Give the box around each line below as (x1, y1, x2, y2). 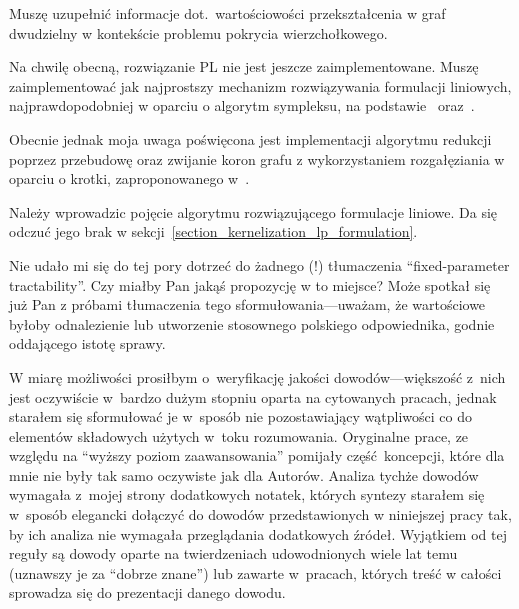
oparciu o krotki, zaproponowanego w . (9, 168, 250, 189)
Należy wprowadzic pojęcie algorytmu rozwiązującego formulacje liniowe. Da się (9, 201, 498, 222)
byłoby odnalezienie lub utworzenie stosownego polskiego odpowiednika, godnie (9, 313, 495, 334)
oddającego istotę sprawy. (9, 333, 166, 354)
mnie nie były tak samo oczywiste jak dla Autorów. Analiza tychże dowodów (9, 464, 479, 485)
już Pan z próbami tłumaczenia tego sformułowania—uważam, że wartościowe (9, 294, 486, 315)
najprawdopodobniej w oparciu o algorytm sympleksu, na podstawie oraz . (9, 95, 475, 116)
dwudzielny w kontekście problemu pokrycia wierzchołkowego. (9, 22, 388, 43)
